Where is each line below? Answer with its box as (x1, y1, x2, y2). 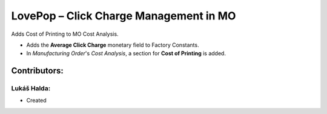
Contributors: (11, 65, 64, 76)
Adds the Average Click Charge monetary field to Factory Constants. (26, 41, 199, 49)
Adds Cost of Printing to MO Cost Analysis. (11, 30, 119, 38)
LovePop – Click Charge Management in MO (11, 9, 236, 22)
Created (26, 97, 47, 104)
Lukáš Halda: (11, 84, 51, 93)
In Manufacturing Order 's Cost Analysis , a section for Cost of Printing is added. (26, 50, 226, 57)
